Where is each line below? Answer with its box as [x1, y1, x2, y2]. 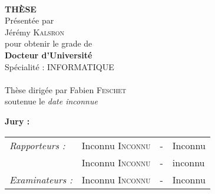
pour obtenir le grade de [5, 37, 92, 50]
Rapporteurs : [9, 138, 65, 152]
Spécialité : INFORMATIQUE [5, 60, 114, 73]
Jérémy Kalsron [5, 25, 65, 38]
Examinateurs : [9, 172, 72, 186]
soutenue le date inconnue [5, 95, 98, 107]
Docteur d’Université [5, 48, 92, 61]
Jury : [5, 114, 30, 127]
